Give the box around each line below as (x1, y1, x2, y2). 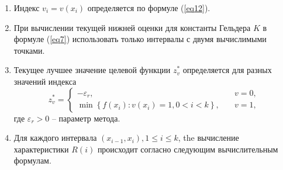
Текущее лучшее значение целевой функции (13, 64, 171, 76)
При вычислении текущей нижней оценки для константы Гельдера (13, 21, 251, 33)
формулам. (13, 154, 51, 166)
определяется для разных (182, 64, 272, 76)
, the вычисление (178, 131, 239, 144)
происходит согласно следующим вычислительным (97, 143, 278, 155)
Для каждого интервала (13, 131, 97, 144)
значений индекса (13, 75, 77, 87)
